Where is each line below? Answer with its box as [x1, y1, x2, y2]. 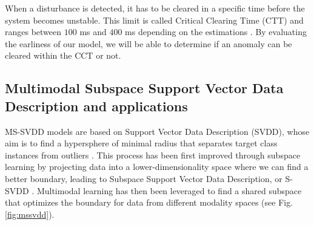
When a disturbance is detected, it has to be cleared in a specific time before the [5, 2, 305, 14]
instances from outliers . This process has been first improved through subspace [5, 148, 301, 161]
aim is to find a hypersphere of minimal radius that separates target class [5, 137, 278, 149]
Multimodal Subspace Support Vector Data [5, 79, 284, 97]
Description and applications [5, 96, 188, 115]
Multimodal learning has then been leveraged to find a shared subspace [36, 184, 302, 197]
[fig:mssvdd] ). [5, 207, 55, 220]
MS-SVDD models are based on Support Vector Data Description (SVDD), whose [5, 125, 310, 137]
